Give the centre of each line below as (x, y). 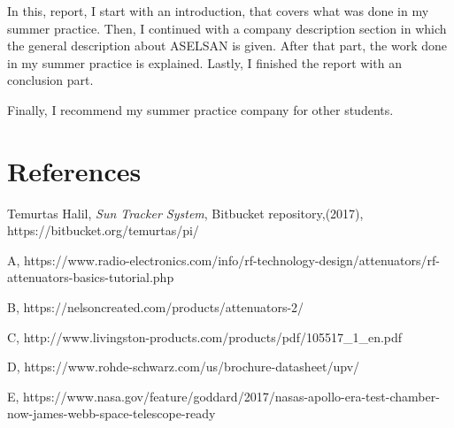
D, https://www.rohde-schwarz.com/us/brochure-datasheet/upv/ (184, 367)
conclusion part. (50, 80)
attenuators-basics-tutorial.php (91, 277)
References (74, 170)
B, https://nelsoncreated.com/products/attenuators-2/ (156, 307)
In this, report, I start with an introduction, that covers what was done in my (218, 11)
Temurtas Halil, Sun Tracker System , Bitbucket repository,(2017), (185, 213)
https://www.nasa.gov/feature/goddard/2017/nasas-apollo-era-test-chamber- (231, 396)
